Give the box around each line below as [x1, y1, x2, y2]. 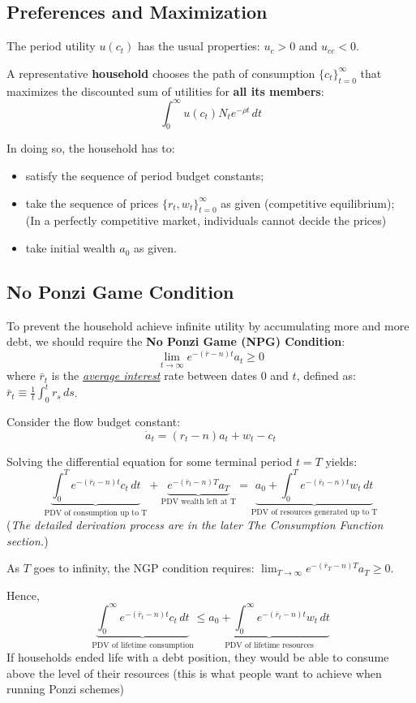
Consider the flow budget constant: [6, 413, 181, 430]
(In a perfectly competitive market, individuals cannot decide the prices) [25, 212, 387, 229]
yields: [325, 452, 358, 469]
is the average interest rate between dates [51, 367, 258, 384]
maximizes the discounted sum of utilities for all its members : [6, 82, 324, 99]
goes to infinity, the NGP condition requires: [33, 559, 255, 576]
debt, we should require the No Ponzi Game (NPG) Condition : [6, 333, 345, 350]
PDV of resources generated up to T [251, 507, 378, 516]
